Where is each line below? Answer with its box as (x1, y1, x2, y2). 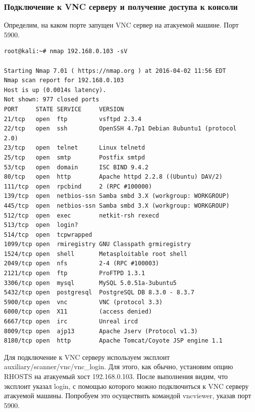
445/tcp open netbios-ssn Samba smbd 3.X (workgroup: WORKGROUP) (4, 202, 230, 209)
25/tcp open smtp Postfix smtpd (4, 154, 145, 161)
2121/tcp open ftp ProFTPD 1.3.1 (4, 270, 145, 277)
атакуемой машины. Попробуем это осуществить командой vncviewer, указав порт (4, 390, 252, 401)
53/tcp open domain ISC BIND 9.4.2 (4, 163, 149, 171)
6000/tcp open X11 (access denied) (4, 308, 152, 316)
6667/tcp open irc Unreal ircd (4, 318, 138, 325)
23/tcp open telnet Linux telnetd (4, 144, 145, 152)
